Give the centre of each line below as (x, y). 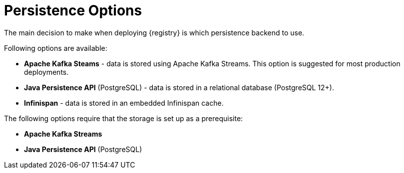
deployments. (46, 72)
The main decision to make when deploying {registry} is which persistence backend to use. (154, 32)
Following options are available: (56, 48)
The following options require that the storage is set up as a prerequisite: (124, 118)
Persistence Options (73, 10)
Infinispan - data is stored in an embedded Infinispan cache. (124, 103)
